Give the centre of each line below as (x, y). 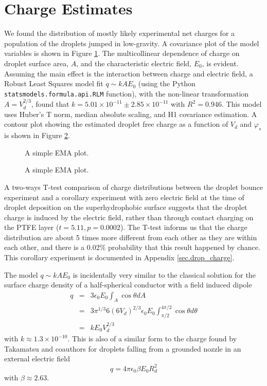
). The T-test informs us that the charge (184, 227)
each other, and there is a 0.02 (52, 247)
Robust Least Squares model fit (54, 83)
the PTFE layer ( (32, 227)
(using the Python (167, 83)
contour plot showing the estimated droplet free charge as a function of (116, 124)
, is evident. (220, 63)
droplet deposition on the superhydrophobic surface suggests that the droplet (126, 207)
